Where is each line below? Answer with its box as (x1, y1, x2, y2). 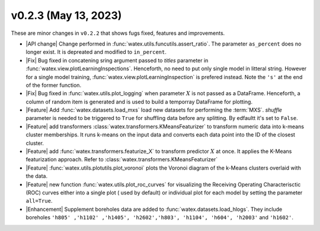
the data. (25, 173, 47, 180)
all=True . (25, 197, 53, 204)
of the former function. (25, 82, 82, 89)
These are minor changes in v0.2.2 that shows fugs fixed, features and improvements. (11, 30, 225, 37)
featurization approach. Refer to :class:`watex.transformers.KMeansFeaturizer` (25, 156, 218, 163)
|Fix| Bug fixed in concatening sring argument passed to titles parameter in (25, 57, 209, 64)
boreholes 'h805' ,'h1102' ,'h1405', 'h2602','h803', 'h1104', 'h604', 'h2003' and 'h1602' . (25, 214, 293, 221)
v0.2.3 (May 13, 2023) (11, 9, 122, 22)
